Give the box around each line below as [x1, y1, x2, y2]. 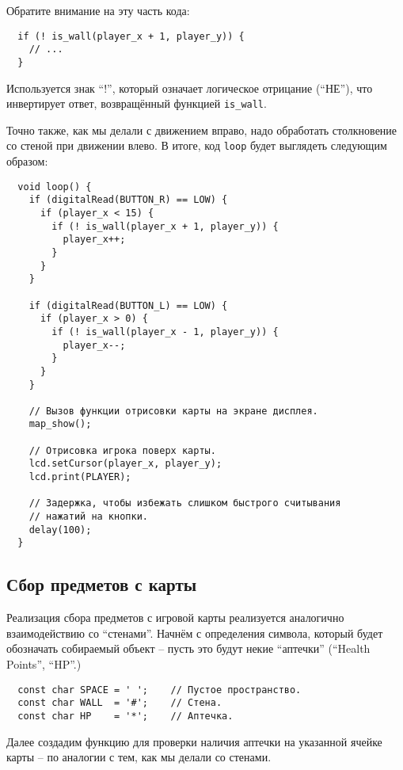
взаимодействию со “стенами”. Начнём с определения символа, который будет [6, 624, 383, 641]
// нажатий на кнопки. [29, 511, 148, 523]
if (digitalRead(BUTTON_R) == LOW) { [29, 194, 228, 206]
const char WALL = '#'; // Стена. [17, 697, 222, 709]
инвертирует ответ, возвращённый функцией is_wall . [6, 95, 267, 112]
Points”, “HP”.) [6, 656, 82, 673]
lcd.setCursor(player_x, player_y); [29, 458, 222, 470]
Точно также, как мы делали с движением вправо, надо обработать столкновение [6, 121, 397, 138]
